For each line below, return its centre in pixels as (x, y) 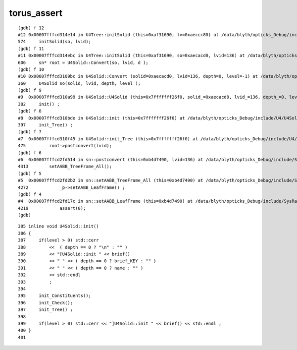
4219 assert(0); (52, 208)
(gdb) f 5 (30, 173)
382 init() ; (39, 104)
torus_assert (36, 13)
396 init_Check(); (46, 303)
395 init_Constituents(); (55, 296)
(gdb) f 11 (31, 49)
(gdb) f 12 (31, 28)
